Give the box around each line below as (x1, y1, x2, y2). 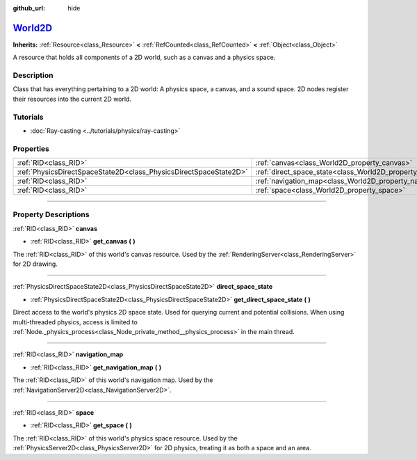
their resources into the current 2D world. (13, 95, 132, 103)
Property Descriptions (13, 209, 90, 219)
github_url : (13, 4, 45, 12)
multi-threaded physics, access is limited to (13, 317, 138, 326)
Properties (13, 143, 50, 153)
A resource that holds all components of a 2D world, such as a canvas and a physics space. (13, 53, 276, 62)
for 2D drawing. (13, 260, 58, 268)
